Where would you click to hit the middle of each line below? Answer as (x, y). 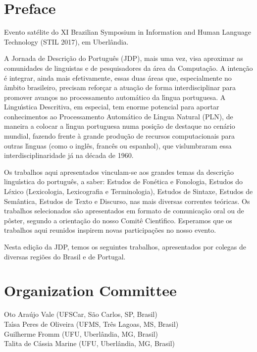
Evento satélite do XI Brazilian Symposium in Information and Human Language (128, 32)
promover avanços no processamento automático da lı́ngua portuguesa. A (115, 97)
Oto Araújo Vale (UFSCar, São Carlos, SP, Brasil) (81, 314)
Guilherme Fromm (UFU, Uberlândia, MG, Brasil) (81, 333)
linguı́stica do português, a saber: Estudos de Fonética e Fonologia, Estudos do (124, 181)
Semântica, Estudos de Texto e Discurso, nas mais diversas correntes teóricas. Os (127, 201)
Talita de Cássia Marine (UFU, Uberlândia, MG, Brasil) (90, 343)
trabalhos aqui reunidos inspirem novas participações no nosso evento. (110, 230)
